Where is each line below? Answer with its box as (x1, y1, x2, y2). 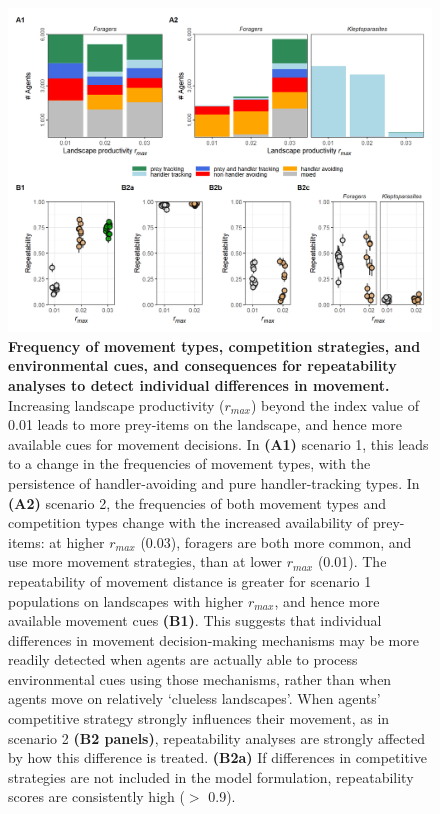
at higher (49, 531, 105, 552)
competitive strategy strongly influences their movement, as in (8, 708, 390, 729)
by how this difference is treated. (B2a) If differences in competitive (8, 747, 427, 768)
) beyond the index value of (251, 394, 420, 415)
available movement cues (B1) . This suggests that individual (8, 610, 382, 631)
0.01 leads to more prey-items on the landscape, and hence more (8, 414, 402, 435)
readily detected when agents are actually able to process (8, 649, 358, 670)
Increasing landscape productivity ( (8, 394, 225, 415)
